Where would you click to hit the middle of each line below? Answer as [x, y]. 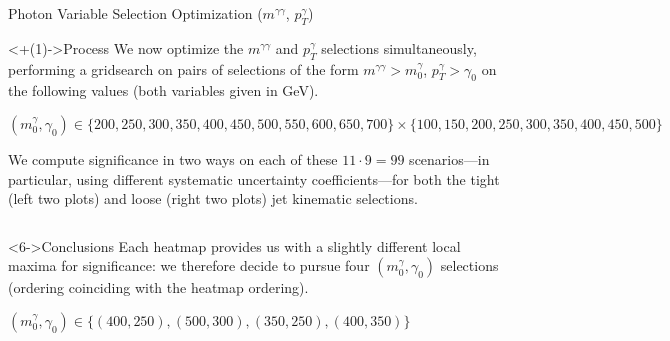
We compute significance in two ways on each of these [173, 158]
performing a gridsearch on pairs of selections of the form [183, 68]
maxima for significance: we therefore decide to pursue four [189, 265]
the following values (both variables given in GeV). [163, 90]
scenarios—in [449, 158]
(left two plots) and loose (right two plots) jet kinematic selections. [213, 198]
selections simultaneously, [399, 47]
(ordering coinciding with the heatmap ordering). [158, 287]
